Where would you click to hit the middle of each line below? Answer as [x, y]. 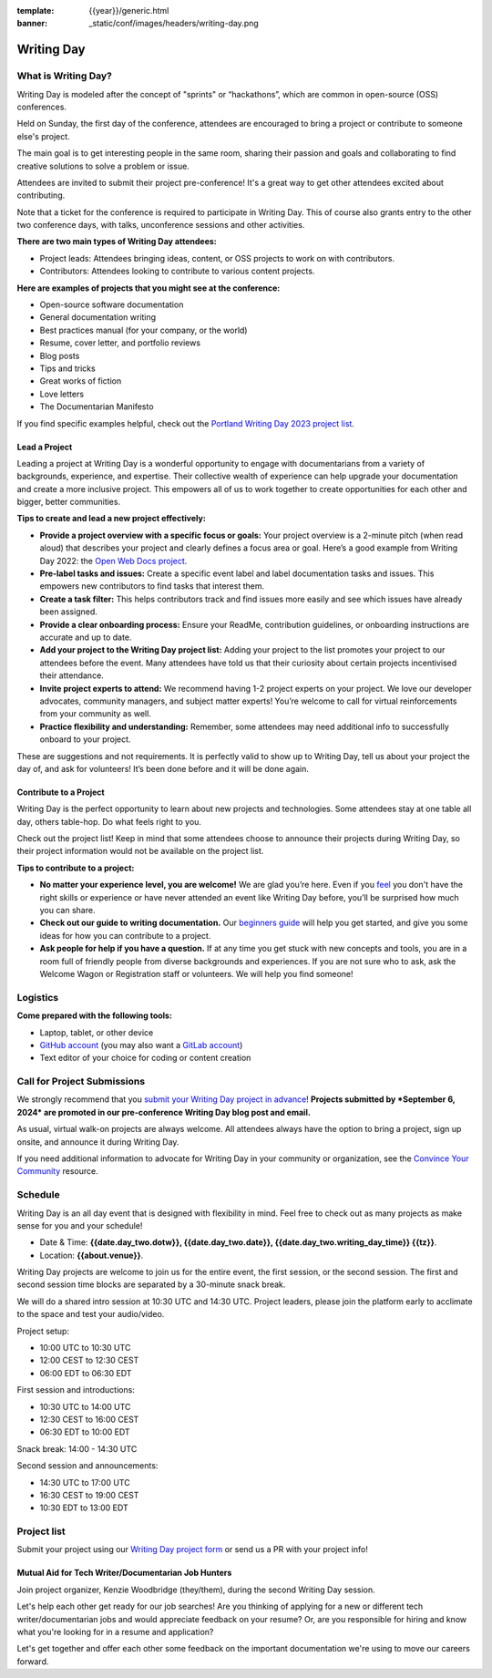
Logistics [38, 997]
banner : [32, 24]
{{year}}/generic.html [129, 10]
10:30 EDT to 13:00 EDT [84, 1508]
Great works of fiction [81, 381]
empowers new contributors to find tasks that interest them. [152, 586]
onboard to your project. [85, 739]
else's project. [43, 136]
